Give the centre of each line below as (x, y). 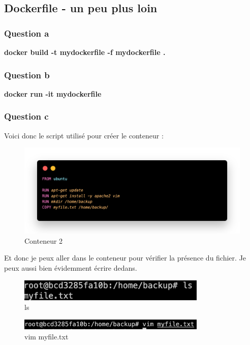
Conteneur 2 (44, 240)
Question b (27, 75)
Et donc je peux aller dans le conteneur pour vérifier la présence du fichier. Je (125, 258)
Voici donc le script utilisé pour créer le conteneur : (84, 135)
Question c (26, 116)
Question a (27, 33)
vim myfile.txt (46, 336)
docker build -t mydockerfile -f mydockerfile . (85, 52)
